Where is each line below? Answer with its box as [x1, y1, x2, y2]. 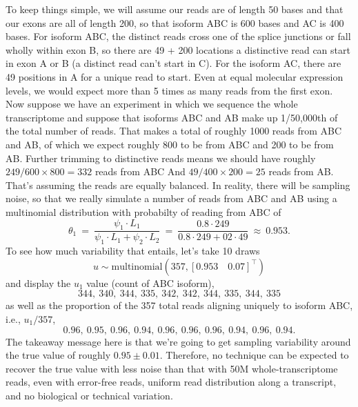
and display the [6, 275, 71, 290]
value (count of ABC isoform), [86, 275, 215, 290]
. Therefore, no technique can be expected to [159, 348, 349, 362]
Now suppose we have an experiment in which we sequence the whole [6, 97, 298, 111]
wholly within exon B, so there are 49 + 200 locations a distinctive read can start [6, 42, 350, 57]
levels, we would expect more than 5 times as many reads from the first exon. [6, 83, 333, 97]
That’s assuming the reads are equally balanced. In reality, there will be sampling [6, 177, 350, 192]
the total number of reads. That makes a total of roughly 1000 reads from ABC [6, 123, 342, 138]
